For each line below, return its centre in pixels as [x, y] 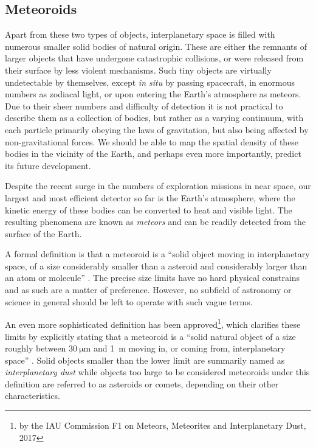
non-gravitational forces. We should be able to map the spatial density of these [152, 141]
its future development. [48, 165]
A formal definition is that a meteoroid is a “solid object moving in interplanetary [157, 254]
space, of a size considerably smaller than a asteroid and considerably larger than [156, 265]
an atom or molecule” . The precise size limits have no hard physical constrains [153, 278]
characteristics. [33, 396]
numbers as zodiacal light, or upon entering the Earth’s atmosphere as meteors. [153, 94]
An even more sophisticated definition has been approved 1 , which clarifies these [153, 323]
